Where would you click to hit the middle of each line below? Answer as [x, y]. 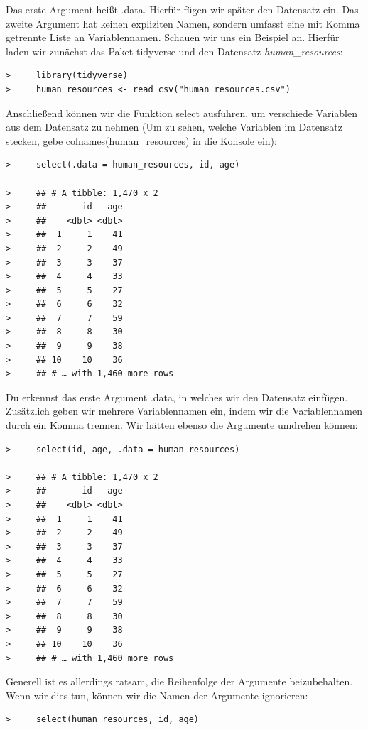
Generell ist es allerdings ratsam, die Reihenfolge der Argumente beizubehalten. [179, 681]
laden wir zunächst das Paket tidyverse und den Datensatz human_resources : [174, 51]
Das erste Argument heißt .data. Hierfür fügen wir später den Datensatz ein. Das [182, 9]
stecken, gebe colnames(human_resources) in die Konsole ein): [141, 140]
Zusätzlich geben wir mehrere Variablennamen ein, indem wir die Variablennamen [184, 411]
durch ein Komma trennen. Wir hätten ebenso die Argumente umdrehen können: [182, 425]
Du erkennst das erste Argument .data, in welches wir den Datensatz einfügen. [177, 397]
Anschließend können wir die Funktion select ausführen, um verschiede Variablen [182, 113]
